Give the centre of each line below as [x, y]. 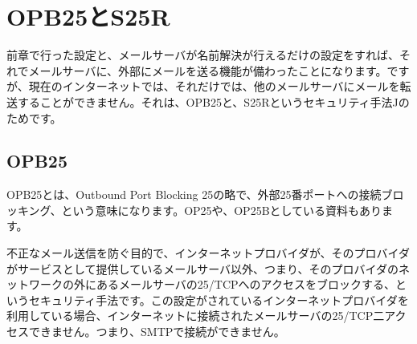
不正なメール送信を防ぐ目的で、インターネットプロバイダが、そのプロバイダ [208, 253]
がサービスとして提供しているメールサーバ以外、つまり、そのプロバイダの [202, 268]
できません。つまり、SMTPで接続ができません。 [157, 332]
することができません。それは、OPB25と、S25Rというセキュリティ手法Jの [213, 101]
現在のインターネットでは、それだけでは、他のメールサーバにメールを [214, 86]
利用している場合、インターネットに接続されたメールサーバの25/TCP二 [196, 316]
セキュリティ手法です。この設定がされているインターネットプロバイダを [219, 299]
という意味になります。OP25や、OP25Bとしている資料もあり [222, 210]
